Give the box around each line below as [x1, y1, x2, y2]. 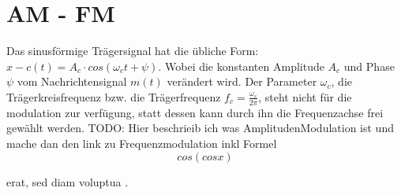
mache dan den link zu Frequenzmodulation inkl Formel [6, 134, 277, 151]
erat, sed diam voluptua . [6, 173, 129, 189]
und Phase [343, 57, 395, 74]
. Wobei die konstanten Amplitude [158, 57, 324, 74]
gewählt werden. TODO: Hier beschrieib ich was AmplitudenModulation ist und [6, 120, 394, 136]
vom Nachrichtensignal [17, 73, 127, 90]
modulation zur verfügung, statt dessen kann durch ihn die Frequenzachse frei [6, 104, 384, 120]
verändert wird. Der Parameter [167, 73, 317, 90]
